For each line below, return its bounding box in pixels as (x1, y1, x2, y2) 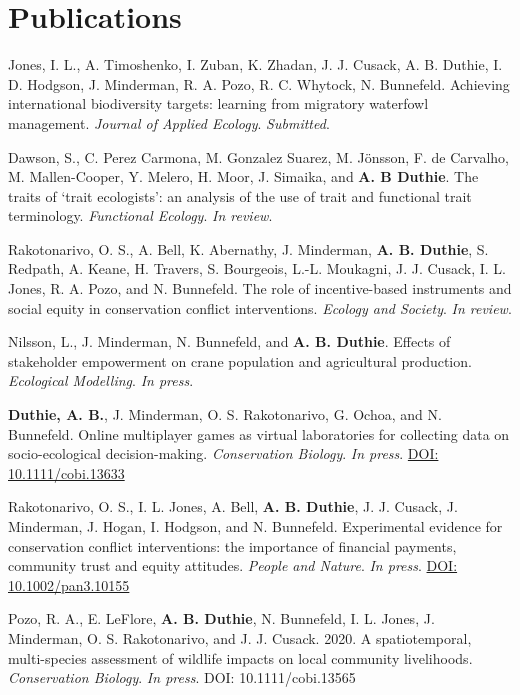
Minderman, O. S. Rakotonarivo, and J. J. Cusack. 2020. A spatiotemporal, (8, 627, 472, 648)
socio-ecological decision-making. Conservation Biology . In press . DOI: (8, 443, 439, 464)
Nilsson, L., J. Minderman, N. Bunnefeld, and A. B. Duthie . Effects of (8, 331, 451, 352)
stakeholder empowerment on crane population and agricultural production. (8, 350, 472, 371)
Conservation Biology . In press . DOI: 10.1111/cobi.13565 (8, 667, 356, 688)
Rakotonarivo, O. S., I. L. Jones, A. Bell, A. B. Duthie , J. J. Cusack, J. (8, 496, 458, 517)
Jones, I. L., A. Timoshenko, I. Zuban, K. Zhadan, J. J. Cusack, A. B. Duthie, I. (8, 54, 503, 75)
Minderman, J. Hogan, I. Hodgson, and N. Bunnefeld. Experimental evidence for (8, 516, 503, 536)
